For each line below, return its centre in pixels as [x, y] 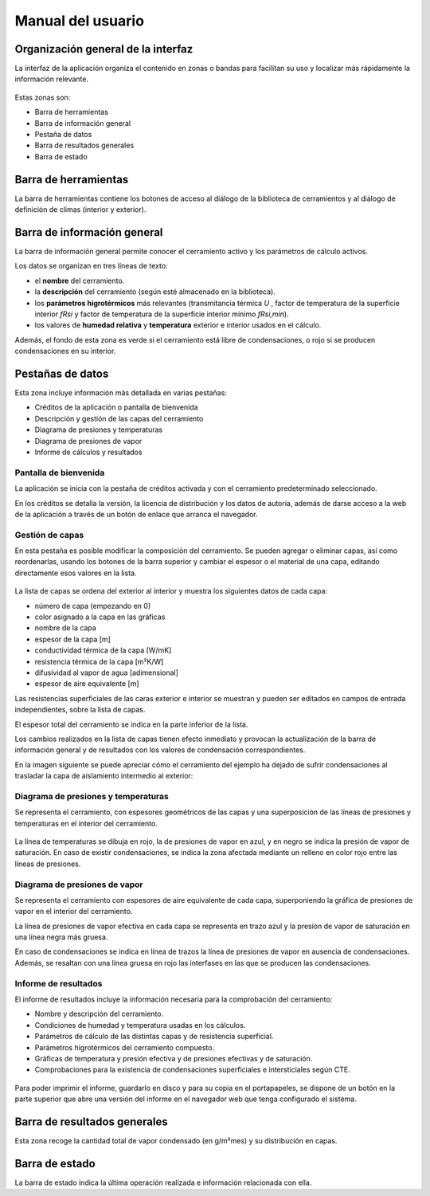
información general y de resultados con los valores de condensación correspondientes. [160, 750]
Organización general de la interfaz [104, 49]
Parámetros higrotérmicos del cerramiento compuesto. [125, 1047]
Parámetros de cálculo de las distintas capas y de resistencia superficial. [154, 1037]
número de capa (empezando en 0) [93, 606]
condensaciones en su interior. [65, 351]
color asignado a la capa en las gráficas [100, 617]
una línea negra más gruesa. [61, 937]
